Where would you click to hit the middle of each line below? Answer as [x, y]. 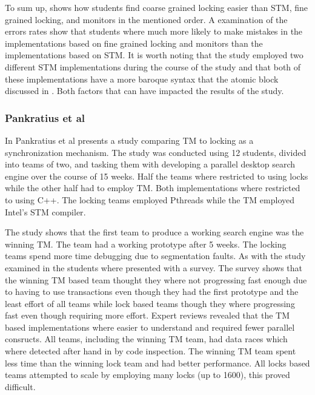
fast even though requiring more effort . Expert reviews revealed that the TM [148, 315]
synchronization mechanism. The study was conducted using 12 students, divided [156, 152]
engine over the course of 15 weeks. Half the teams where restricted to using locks [157, 176]
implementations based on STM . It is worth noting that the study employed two [154, 55]
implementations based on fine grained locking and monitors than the [134, 43]
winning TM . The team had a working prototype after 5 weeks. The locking [146, 244]
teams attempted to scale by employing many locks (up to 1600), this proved [148, 375]
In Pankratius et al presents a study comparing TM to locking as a [129, 140]
